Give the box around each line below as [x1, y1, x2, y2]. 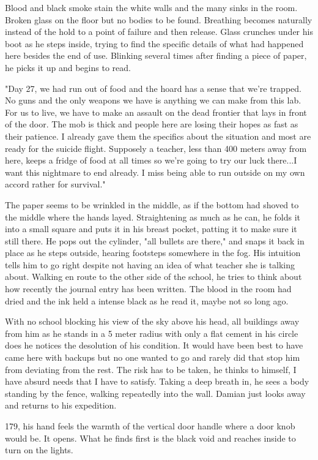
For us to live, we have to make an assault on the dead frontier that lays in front [5, 105, 307, 118]
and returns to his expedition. [5, 399, 117, 412]
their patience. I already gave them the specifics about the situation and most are [5, 129, 311, 142]
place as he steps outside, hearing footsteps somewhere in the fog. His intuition [5, 246, 301, 259]
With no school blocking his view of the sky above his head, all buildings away [5, 315, 300, 328]
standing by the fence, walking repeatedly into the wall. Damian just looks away [5, 386, 306, 399]
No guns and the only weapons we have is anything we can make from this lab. [5, 94, 301, 107]
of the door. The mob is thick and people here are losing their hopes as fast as [5, 118, 298, 130]
